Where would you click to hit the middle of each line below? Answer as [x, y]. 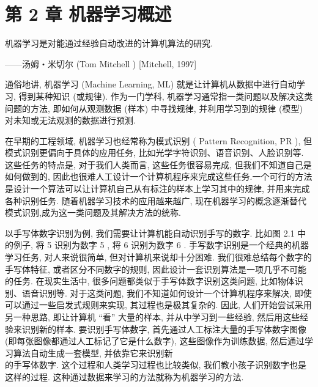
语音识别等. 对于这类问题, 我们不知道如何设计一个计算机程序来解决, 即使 [167, 293]
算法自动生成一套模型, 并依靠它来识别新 [93, 352]
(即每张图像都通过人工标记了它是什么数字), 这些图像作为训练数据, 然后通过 [155, 341]
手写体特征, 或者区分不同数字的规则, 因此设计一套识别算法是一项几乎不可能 [156, 269]
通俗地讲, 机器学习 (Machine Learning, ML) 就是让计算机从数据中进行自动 [151, 84]
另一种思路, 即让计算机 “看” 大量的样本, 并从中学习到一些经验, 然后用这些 [153, 317]
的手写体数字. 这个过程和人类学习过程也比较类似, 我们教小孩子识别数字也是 [156, 365]
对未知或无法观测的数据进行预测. [70, 120]
